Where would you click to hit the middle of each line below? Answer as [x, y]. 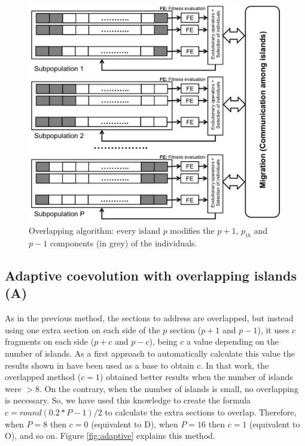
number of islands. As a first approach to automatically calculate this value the [150, 353]
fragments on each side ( [50, 341]
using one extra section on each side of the [83, 329]
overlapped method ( [43, 377]
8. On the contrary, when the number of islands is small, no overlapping [167, 388]
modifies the [192, 230]
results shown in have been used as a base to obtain [100, 365]
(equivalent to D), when [135, 424]
